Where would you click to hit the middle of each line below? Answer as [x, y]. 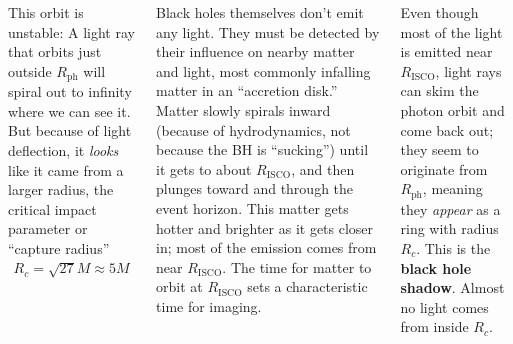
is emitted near [446, 51]
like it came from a [66, 169]
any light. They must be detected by [268, 31]
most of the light [451, 31]
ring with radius [449, 228]
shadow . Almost [452, 287]
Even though [439, 12]
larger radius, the [61, 189]
